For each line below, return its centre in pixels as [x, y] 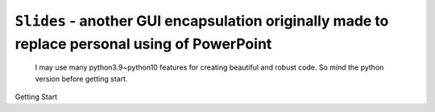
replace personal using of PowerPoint [143, 44]
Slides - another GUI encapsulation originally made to [202, 21]
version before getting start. [81, 78]
